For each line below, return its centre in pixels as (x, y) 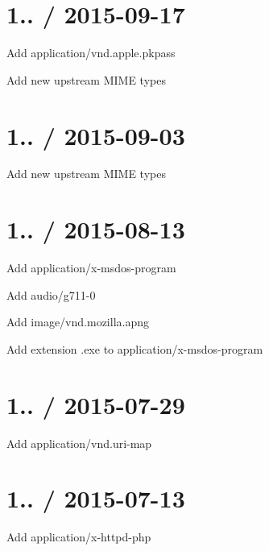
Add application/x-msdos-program (91, 268)
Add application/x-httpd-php (79, 537)
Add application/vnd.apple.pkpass (91, 53)
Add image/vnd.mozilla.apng (78, 322)
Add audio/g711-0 (51, 294)
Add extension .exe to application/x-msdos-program (135, 348)
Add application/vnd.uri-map (79, 443)
